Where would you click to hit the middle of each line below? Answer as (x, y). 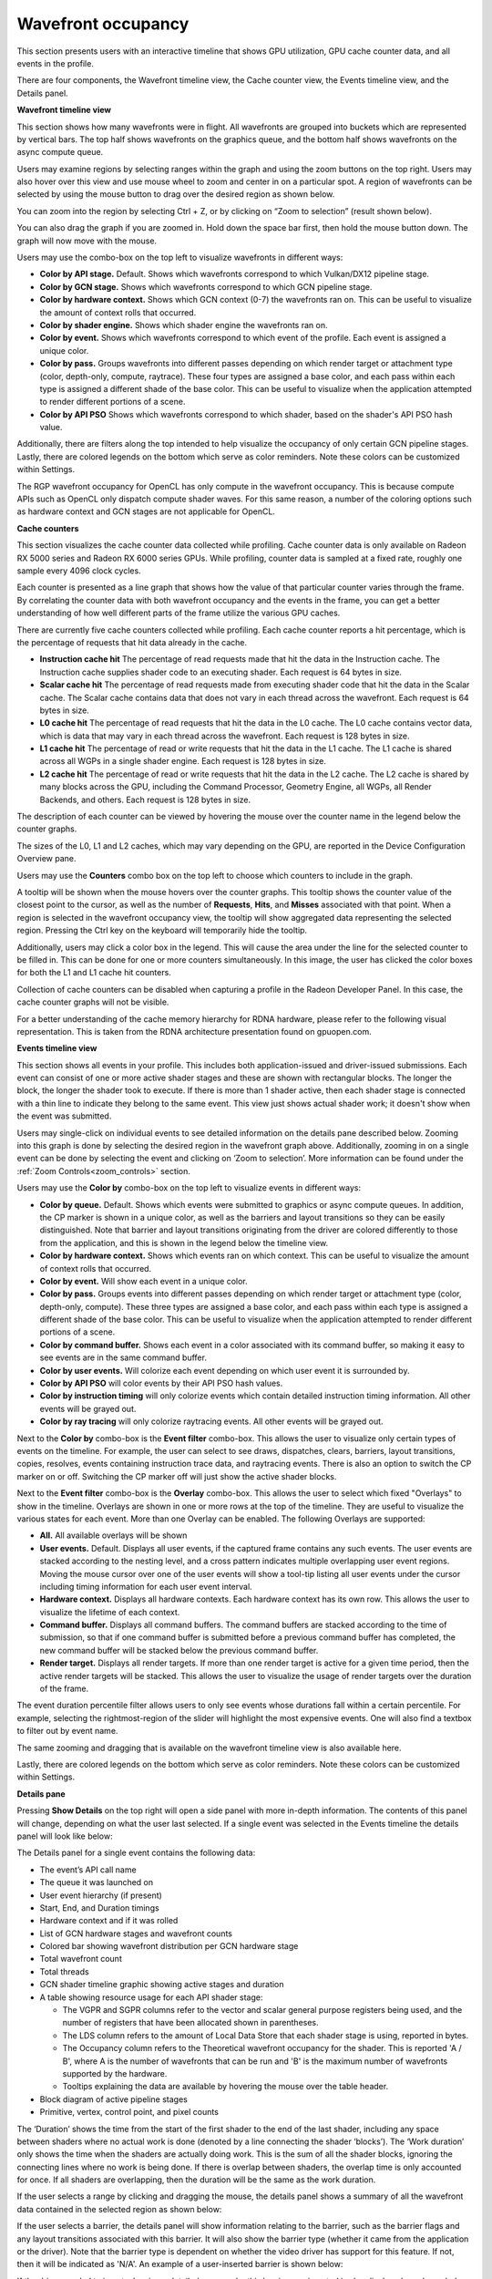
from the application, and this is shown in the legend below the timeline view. (184, 1243)
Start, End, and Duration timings (99, 1908)
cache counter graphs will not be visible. (93, 1002)
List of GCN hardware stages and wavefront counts (136, 1934)
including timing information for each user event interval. (146, 1586)
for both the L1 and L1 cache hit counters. (94, 973)
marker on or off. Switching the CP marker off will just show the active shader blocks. (177, 1476)
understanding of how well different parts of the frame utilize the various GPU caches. (179, 613)
